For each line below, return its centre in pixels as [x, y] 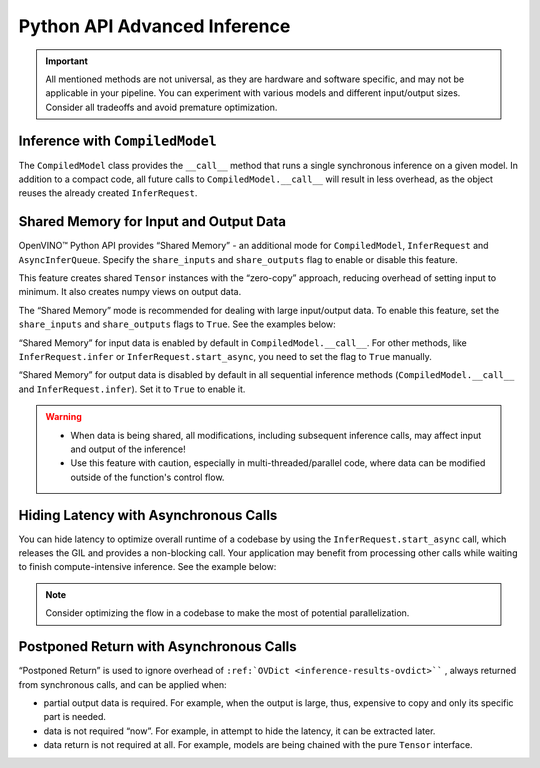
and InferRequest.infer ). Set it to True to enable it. [132, 389]
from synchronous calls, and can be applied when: [122, 684]
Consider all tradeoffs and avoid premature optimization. [161, 107]
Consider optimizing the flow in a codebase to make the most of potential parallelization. [227, 613]
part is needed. [75, 717]
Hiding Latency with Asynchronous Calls [148, 515]
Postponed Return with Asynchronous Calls [157, 646]
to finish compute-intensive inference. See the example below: [147, 567]
